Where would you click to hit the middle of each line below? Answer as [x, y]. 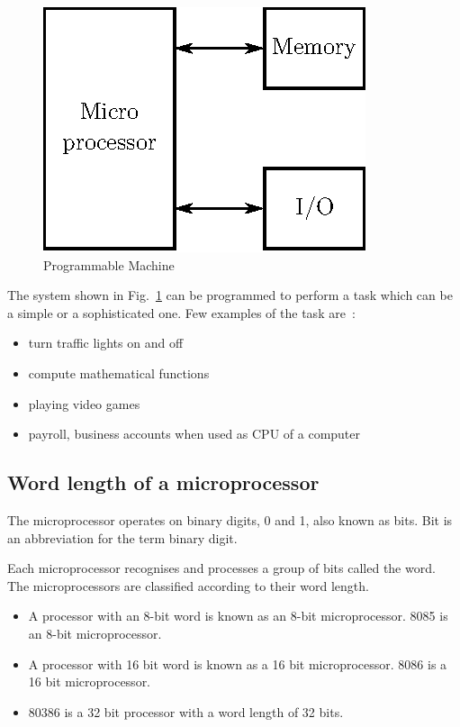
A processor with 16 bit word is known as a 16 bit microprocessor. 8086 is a [238, 663]
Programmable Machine [109, 264]
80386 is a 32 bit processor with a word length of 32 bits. [186, 711]
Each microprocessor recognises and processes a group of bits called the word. [221, 568]
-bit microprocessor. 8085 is [372, 616]
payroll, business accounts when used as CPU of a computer [194, 434]
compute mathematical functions [119, 373]
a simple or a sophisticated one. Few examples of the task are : [181, 312]
